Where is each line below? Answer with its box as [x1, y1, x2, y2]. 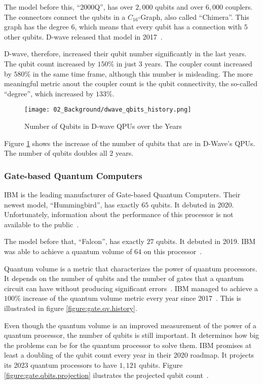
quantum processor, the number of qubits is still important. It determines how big [4, 330, 259, 340]
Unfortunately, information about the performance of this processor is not [4, 209, 234, 220]
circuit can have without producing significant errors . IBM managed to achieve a [4, 283, 258, 293]
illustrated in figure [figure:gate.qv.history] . [4, 302, 137, 313]
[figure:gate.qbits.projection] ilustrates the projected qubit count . [4, 369, 209, 380]
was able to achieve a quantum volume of [4, 246, 132, 256]
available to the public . [4, 219, 79, 229]
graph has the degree [4, 21, 69, 32]
